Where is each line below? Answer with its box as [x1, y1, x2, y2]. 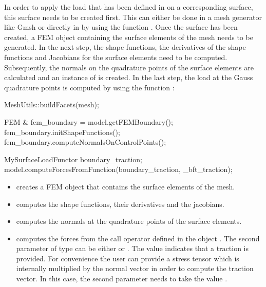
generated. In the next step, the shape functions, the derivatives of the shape [4, 42, 246, 52]
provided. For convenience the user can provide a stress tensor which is [16, 253, 239, 263]
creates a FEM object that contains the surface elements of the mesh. [16, 181, 235, 192]
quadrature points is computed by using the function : [4, 82, 175, 92]
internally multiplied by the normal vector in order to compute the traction [16, 263, 254, 274]
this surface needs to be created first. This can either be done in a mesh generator [4, 11, 262, 22]
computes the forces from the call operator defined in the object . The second [16, 233, 260, 243]
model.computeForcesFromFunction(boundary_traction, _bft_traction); [4, 164, 233, 175]
